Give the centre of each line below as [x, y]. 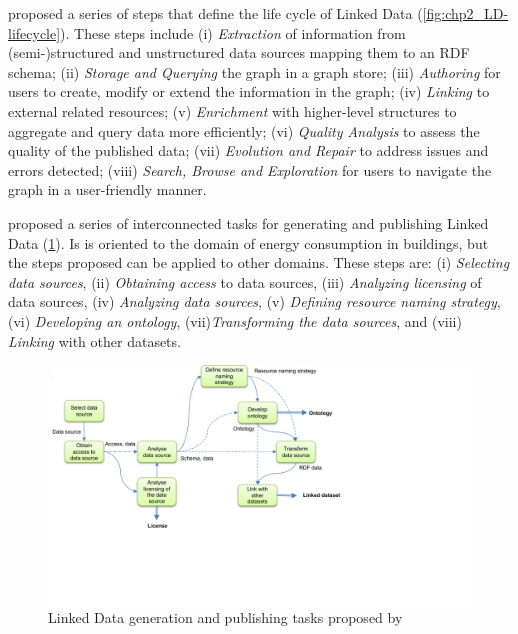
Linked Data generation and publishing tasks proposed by [225, 617]
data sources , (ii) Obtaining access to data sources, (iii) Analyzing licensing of [245, 281]
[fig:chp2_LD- [465, 13]
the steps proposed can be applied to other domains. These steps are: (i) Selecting [259, 262]
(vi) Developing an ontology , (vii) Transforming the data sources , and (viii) [235, 320]
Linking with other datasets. [94, 340]
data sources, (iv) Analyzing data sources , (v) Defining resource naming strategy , [254, 301]
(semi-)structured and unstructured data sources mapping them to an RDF [239, 52]
